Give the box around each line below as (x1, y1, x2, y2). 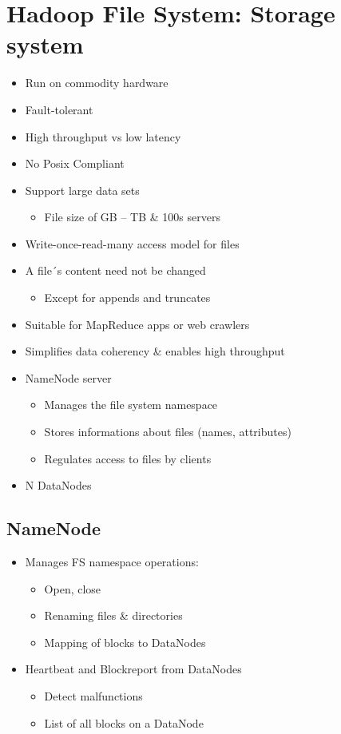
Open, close (44, 580, 101, 597)
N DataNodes (25, 477, 92, 494)
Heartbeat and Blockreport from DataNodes (25, 661, 242, 677)
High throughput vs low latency (25, 128, 181, 145)
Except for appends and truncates (44, 289, 211, 306)
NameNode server (25, 369, 112, 386)
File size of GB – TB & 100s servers (44, 208, 220, 225)
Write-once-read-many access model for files (25, 235, 240, 252)
